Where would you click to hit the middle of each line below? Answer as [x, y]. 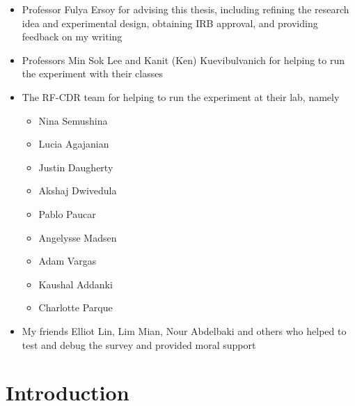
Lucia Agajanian [74, 144]
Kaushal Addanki [76, 284]
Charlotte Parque [76, 307]
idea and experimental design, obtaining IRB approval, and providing [170, 23]
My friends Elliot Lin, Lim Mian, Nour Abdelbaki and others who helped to [184, 330]
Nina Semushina [73, 120]
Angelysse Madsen [78, 237]
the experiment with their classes [92, 73]
